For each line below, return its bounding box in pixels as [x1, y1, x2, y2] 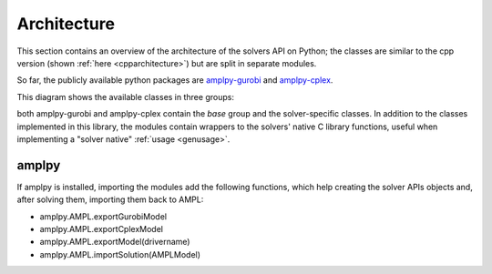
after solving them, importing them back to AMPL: [16, 194, 204, 205]
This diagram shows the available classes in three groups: [16, 91, 234, 102]
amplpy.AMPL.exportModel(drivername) [39, 237, 190, 248]
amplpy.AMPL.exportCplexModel [39, 223, 164, 234]
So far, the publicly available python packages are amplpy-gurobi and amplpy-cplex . [16, 75, 333, 86]
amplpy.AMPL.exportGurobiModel [39, 210, 168, 222]
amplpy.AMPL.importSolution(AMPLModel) [39, 249, 200, 259]
